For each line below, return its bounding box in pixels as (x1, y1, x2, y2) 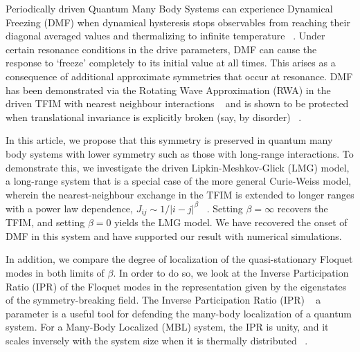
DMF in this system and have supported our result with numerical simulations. (6, 228, 342, 243)
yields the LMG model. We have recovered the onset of (114, 215, 348, 230)
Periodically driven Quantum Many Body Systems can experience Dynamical (6, 1, 333, 15)
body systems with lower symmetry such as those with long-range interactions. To (6, 146, 354, 160)
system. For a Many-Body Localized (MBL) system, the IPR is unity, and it (6, 319, 329, 334)
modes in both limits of (6, 266, 105, 280)
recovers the (277, 201, 328, 215)
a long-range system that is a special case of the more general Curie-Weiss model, (6, 174, 352, 188)
